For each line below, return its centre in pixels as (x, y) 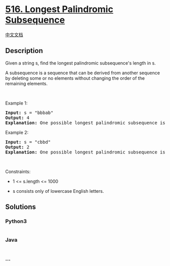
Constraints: (18, 171)
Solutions (21, 207)
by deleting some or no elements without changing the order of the (75, 78)
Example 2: (17, 132)
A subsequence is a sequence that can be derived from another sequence (83, 73)
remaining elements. (27, 83)
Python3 (16, 222)
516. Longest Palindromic (59, 9)
